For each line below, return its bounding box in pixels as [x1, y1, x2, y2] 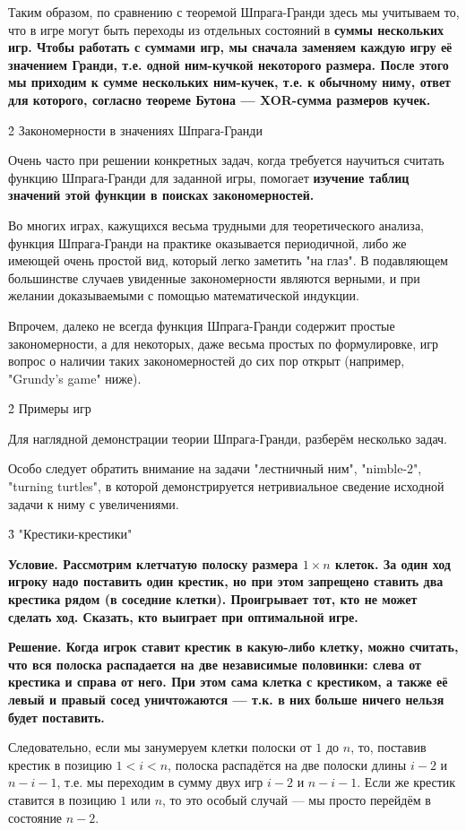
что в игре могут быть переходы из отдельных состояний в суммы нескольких [8, 20, 444, 39]
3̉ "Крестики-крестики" [8, 524, 133, 543]
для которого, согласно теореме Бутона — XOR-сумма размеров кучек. [8, 90, 431, 108]
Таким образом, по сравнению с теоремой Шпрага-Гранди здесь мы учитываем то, [8, 3, 460, 21]
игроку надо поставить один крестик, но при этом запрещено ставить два [8, 572, 444, 591]
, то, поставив [350, 738, 427, 757]
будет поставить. [8, 707, 105, 726]
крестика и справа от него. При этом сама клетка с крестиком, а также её [8, 672, 448, 691]
